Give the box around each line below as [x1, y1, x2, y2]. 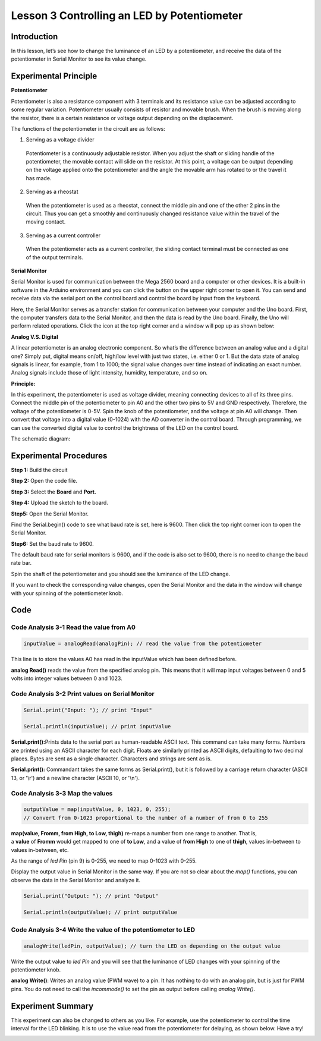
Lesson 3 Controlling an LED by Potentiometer [11, 9, 243, 22]
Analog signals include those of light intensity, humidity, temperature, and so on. [11, 369, 208, 376]
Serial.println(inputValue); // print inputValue [23, 723, 171, 730]
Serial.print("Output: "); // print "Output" [23, 892, 159, 899]
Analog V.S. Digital [11, 333, 59, 340]
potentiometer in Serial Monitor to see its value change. [11, 55, 147, 62]
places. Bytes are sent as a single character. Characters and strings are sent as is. [11, 755, 212, 762]
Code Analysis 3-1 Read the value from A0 [11, 623, 136, 631]
